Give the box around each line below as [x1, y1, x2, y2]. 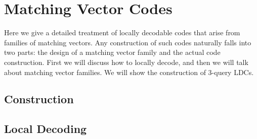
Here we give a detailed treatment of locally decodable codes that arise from [4, 27, 240, 38]
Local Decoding [4, 121, 87, 136]
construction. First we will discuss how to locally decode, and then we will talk [4, 56, 248, 67]
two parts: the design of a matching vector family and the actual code [4, 47, 221, 57]
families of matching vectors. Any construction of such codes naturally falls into [4, 37, 251, 47]
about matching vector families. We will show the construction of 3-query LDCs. [4, 66, 254, 77]
